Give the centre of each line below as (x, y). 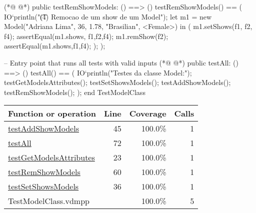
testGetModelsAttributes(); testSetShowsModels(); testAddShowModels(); (117, 82)
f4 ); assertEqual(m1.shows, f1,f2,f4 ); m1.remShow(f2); (86, 36)
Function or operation (52, 113)
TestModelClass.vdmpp (49, 201)
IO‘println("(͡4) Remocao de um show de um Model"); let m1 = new (108, 16)
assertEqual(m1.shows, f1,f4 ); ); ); (55, 46)
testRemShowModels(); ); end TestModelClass (75, 92)
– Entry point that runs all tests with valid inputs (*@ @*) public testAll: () (121, 62)
